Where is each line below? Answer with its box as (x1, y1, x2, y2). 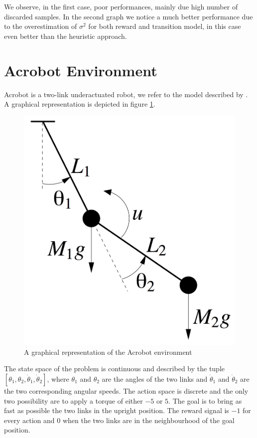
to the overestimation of (4, 21, 77, 31)
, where (47, 373, 69, 384)
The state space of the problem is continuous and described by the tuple (4, 363, 225, 374)
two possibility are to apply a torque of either (4, 395, 143, 406)
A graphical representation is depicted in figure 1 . (4, 99, 155, 109)
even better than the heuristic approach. (4, 30, 127, 41)
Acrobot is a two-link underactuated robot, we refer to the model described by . (4, 89, 248, 99)
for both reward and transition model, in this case (88, 21, 241, 31)
